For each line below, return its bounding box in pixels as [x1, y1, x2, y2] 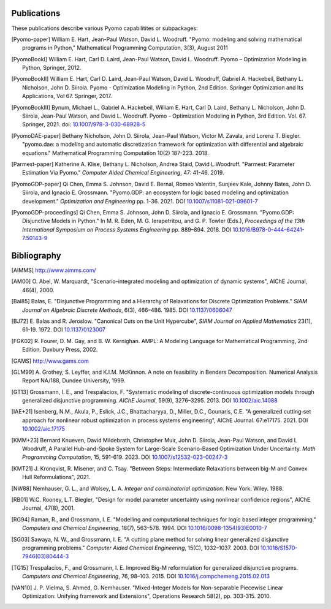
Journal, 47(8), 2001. [22, 504, 75, 512]
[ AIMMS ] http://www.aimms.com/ [11, 267, 96, 274]
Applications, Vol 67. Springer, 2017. [22, 93, 113, 100]
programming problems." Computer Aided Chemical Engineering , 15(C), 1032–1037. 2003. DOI [22, 544, 259, 551]
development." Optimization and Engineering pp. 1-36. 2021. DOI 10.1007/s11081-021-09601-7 [22, 197, 258, 205]
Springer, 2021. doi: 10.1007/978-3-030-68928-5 [22, 121, 146, 128]
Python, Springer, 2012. [22, 64, 82, 72]
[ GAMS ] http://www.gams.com [11, 357, 89, 365]
